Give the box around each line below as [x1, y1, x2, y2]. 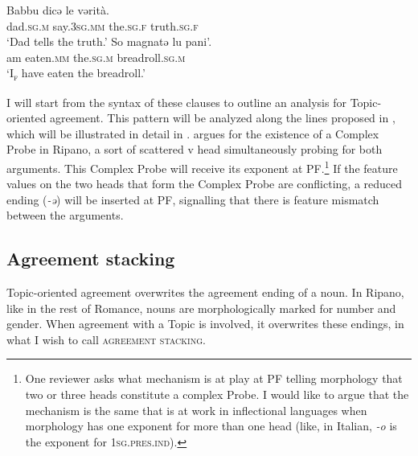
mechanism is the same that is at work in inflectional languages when [25, 401, 367, 418]
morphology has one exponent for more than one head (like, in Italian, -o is [25, 417, 397, 434]
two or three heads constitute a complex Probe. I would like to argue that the [25, 386, 409, 403]
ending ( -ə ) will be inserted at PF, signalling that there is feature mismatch [6, 191, 379, 207]
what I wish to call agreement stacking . [6, 331, 206, 347]
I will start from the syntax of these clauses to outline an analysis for [6, 93, 346, 110]
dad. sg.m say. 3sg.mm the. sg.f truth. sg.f [6, 17, 199, 34]
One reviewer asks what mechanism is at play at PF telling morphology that [25, 370, 403, 387]
